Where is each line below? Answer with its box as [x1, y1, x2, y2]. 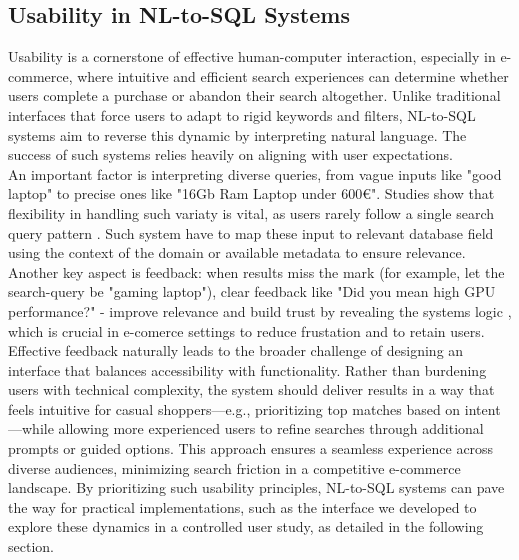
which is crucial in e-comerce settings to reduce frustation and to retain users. [8, 320, 485, 341]
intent [464, 398, 501, 419]
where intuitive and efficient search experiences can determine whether [77, 65, 509, 86]
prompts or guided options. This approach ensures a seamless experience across [8, 438, 494, 459]
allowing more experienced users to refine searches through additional [58, 418, 484, 439]
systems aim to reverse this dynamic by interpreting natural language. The [8, 124, 467, 145]
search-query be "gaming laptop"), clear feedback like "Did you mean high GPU [8, 281, 496, 302]
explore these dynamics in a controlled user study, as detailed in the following [8, 516, 484, 537]
